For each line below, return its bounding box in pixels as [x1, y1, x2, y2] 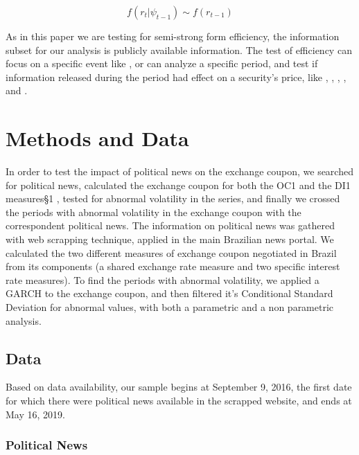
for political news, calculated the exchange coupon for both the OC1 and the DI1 [6, 177, 351, 192]
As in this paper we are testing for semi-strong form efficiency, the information [6, 29, 340, 43]
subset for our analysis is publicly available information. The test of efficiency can [6, 42, 352, 57]
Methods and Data [6, 124, 189, 152]
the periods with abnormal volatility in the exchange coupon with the [6, 204, 301, 219]
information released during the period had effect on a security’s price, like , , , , [6, 69, 347, 84]
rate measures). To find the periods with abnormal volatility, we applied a [6, 272, 319, 287]
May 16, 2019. [6, 407, 65, 421]
